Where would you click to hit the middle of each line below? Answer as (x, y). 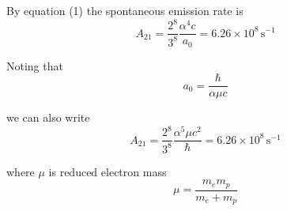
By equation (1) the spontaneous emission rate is (125, 10)
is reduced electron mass (108, 171)
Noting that (35, 65)
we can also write (48, 117)
